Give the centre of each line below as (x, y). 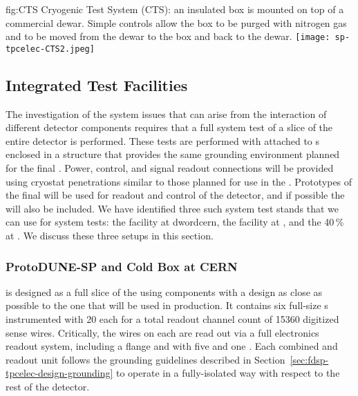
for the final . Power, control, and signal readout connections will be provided (170, 168)
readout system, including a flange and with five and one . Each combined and (172, 346)
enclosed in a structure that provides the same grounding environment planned (173, 154)
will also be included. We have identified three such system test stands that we (172, 208)
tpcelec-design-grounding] (59, 373)
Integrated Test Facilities (97, 85)
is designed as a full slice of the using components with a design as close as (164, 291)
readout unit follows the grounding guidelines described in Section (145, 359)
